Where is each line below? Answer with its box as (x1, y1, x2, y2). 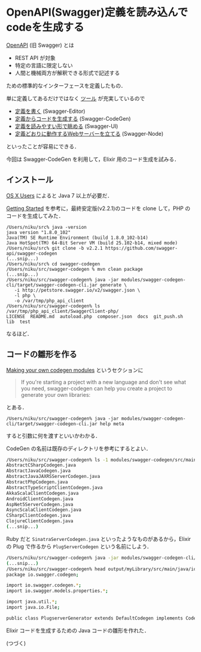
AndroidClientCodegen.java (6, 496, 74, 502)
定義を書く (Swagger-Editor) (14, 107, 86, 115)
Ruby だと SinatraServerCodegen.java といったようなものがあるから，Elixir (6, 535, 191, 542)
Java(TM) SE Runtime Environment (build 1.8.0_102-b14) (6, 235, 148, 241)
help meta (99, 421, 124, 427)
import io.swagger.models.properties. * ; (6, 588, 109, 594)
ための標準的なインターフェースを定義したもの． (6, 82, 127, 89)
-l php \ (14, 292, 36, 298)
